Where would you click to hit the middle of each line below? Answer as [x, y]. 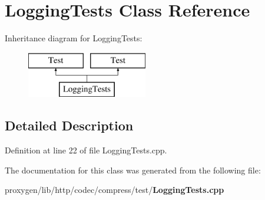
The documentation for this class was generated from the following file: [133, 170]
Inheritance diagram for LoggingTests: [74, 38]
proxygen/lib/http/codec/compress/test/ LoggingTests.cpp [115, 190]
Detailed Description [69, 125]
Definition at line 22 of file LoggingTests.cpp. [86, 150]
